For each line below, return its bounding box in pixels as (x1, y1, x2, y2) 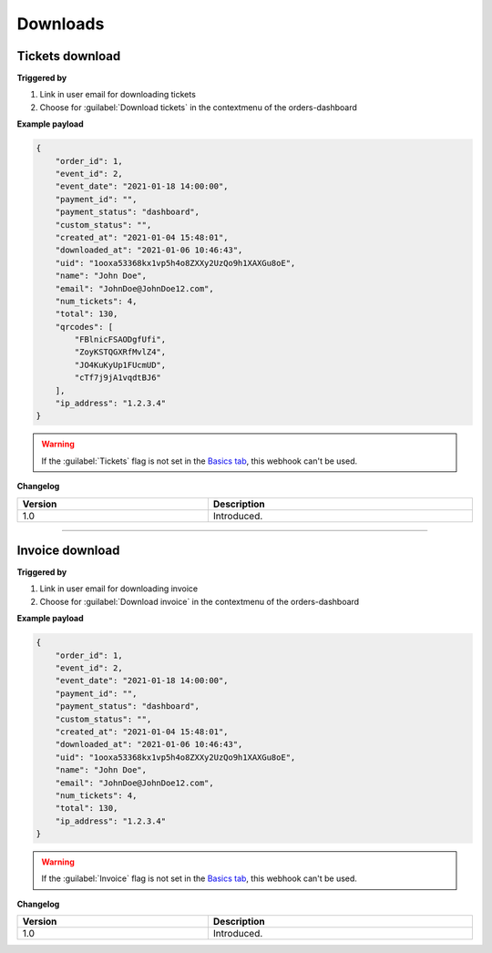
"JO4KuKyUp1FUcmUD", (74, 360, 167, 370)
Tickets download (16, 48, 121, 64)
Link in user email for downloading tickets (39, 89, 196, 100)
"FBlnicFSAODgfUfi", (74, 334, 167, 345)
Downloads (16, 14, 105, 34)
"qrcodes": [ (55, 322, 114, 332)
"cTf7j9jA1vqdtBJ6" (74, 373, 161, 383)
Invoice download (16, 543, 120, 558)
